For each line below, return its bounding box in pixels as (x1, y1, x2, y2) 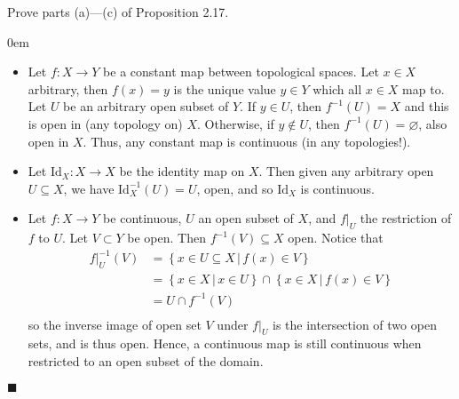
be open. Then (127, 228, 206, 247)
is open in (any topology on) (28, 114, 183, 132)
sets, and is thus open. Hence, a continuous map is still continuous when (28, 334, 422, 353)
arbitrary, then (28, 79, 108, 98)
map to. (402, 79, 445, 98)
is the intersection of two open (273, 315, 437, 333)
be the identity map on (119, 162, 245, 180)
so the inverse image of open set (28, 315, 202, 333)
